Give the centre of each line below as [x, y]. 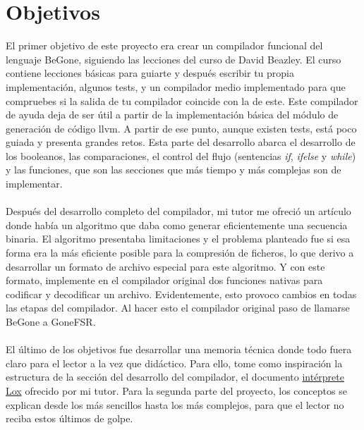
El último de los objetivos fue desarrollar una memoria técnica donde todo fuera [179, 349]
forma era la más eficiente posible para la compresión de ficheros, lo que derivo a [180, 253]
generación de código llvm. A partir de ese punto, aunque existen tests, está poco [181, 128]
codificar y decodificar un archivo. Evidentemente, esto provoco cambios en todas [181, 294]
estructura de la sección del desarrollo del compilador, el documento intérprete [175, 377]
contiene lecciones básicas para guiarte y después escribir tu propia [150, 73]
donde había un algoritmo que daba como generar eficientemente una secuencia [177, 225]
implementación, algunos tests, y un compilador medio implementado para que [176, 86]
